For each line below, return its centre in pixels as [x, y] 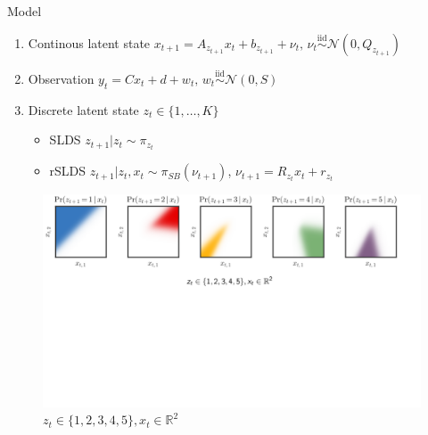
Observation [61, 78]
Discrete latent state [83, 109]
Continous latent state [89, 42]
